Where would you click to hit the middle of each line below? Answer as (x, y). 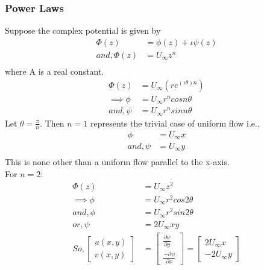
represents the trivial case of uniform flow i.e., (175, 123)
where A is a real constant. (55, 71)
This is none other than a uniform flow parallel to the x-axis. (117, 162)
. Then (52, 123)
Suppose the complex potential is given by (83, 30)
